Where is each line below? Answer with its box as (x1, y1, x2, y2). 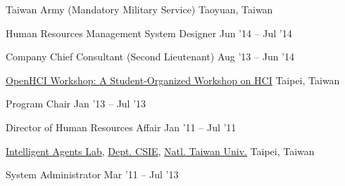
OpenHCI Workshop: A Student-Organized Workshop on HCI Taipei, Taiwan (6, 72, 340, 87)
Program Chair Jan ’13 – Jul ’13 (6, 96, 146, 111)
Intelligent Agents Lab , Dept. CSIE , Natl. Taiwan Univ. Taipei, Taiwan (6, 143, 315, 158)
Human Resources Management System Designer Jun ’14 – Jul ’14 (6, 25, 292, 40)
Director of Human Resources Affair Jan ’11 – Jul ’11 (6, 119, 237, 134)
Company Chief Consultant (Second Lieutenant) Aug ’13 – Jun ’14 (6, 49, 295, 64)
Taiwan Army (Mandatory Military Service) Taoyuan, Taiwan (6, 2, 273, 16)
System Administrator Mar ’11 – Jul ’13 (6, 167, 179, 182)
